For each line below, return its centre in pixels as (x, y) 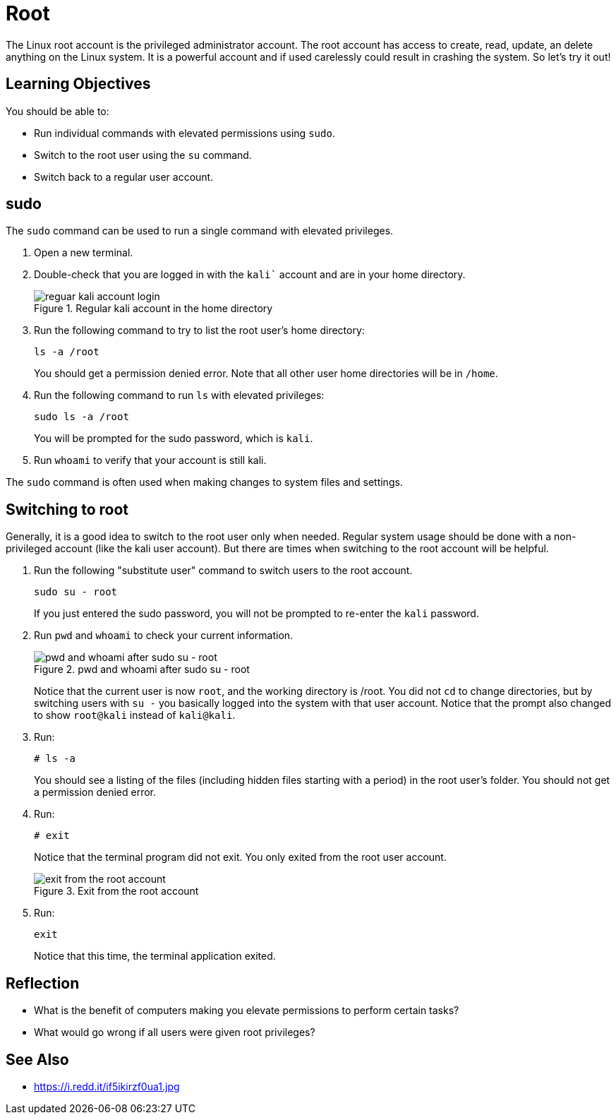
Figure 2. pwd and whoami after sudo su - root (142, 669)
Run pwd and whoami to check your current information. (164, 636)
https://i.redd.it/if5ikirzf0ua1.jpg (107, 1086)
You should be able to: (58, 111)
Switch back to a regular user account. (124, 177)
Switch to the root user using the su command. (143, 155)
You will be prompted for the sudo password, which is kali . (174, 439)
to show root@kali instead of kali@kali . (135, 715)
